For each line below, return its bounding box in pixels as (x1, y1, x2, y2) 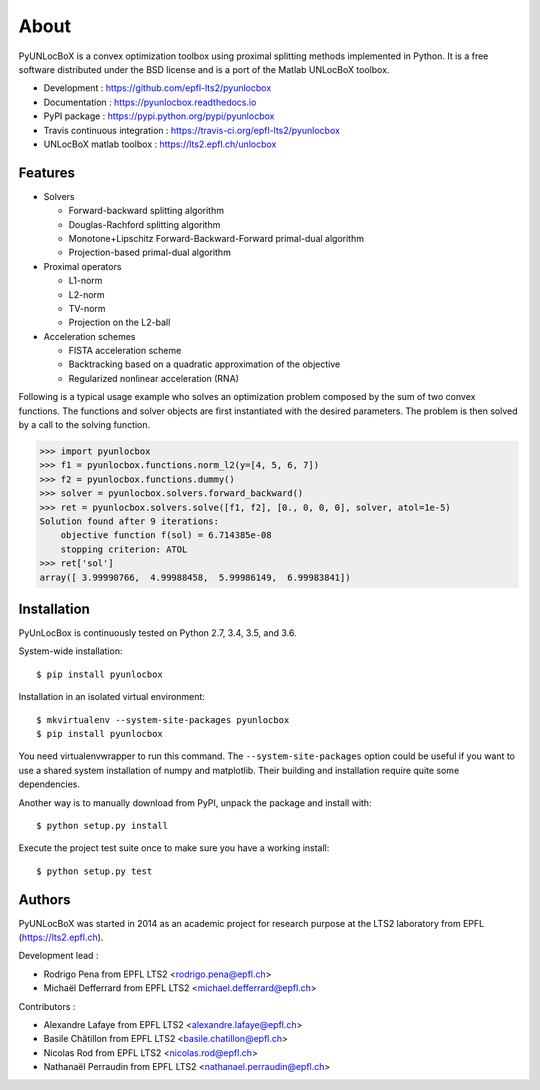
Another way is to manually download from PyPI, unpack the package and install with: (18, 796, 372, 809)
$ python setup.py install (36, 820, 169, 831)
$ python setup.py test (36, 865, 153, 877)
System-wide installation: (18, 645, 123, 657)
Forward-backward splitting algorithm (68, 205, 225, 217)
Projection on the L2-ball (68, 316, 171, 329)
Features (18, 164, 75, 181)
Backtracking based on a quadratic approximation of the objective (68, 358, 341, 370)
